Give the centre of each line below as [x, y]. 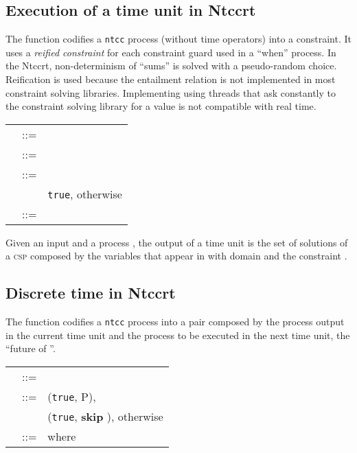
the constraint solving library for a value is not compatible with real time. [161, 106]
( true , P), [72, 397]
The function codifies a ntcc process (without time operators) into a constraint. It [179, 39]
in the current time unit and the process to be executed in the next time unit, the [178, 335]
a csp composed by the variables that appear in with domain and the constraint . [176, 256]
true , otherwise [85, 194]
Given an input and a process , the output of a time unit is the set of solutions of [177, 242]
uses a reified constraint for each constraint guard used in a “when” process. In [171, 52]
